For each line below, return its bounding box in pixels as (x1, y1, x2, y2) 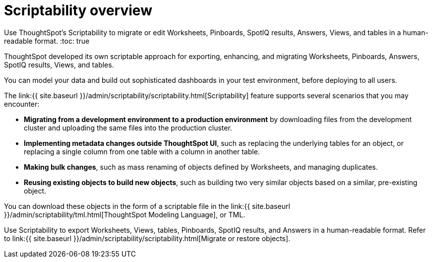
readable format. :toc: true (4, 36, 90, 45)
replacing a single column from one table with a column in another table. (24, 147, 260, 156)
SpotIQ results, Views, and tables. (4, 60, 114, 69)
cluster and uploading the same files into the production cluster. (24, 123, 232, 132)
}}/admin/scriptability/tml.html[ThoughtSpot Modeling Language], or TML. (4, 210, 246, 219)
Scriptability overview (4, 2, 152, 19)
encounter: (4, 99, 40, 108)
